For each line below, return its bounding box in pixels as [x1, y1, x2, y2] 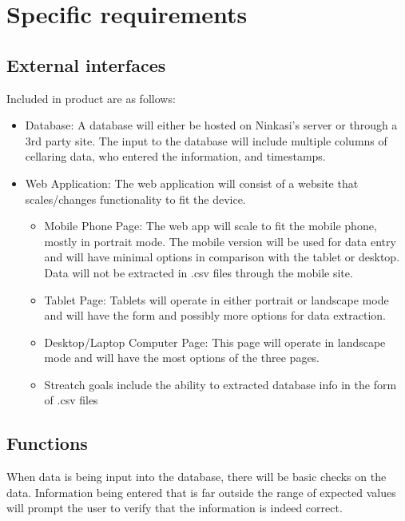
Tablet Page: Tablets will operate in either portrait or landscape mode [44, 291, 389, 308]
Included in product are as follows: [6, 89, 176, 106]
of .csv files [44, 392, 98, 408]
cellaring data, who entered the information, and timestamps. [25, 148, 326, 165]
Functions [6, 431, 88, 455]
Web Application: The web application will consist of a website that [25, 174, 359, 191]
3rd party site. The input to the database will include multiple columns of [25, 132, 387, 149]
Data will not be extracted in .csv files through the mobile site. [44, 264, 353, 280]
